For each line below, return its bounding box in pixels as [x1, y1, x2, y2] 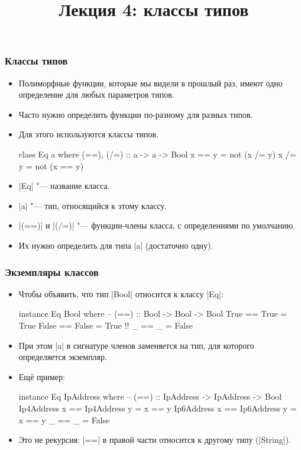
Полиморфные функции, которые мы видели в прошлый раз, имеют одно [18, 76, 283, 89]
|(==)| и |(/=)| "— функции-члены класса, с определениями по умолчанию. [18, 219, 296, 232]
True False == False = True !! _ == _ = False [18, 319, 193, 332]
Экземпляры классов [5, 264, 99, 279]
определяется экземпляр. [18, 351, 107, 363]
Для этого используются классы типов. [18, 128, 159, 140]
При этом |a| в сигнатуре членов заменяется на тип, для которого [18, 339, 254, 351]
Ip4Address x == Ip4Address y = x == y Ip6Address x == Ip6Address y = [18, 401, 297, 414]
